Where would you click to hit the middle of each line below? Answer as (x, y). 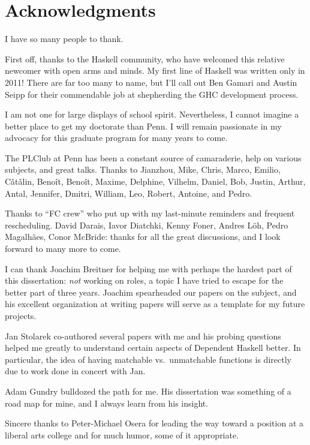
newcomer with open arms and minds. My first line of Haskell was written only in (155, 70)
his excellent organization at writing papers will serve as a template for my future (155, 304)
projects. (21, 315)
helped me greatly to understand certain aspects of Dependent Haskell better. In (153, 348)
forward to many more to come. (63, 249)
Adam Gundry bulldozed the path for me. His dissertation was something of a (148, 391)
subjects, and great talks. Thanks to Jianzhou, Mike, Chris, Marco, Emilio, (143, 169)
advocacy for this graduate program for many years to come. (116, 138)
